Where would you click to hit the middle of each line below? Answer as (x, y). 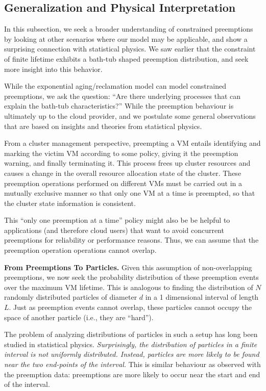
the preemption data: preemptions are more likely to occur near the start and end (132, 374)
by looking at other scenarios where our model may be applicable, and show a (126, 38)
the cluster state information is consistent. (70, 203)
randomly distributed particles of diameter (71, 297)
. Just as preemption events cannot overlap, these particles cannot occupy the (130, 307)
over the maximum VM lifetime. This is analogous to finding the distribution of (129, 287)
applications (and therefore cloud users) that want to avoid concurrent (114, 230)
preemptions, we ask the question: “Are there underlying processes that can (123, 96)
